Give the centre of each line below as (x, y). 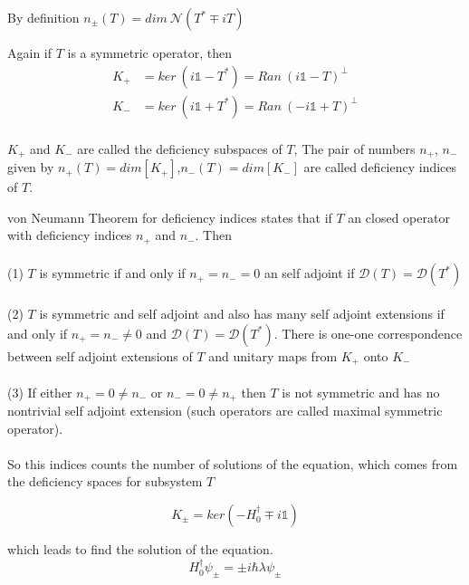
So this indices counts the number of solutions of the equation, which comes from (233, 463)
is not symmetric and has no (361, 392)
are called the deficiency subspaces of (180, 148)
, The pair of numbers (354, 148)
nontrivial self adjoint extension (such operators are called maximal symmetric (225, 411)
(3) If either (40, 392)
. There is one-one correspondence (368, 333)
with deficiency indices (70, 235)
